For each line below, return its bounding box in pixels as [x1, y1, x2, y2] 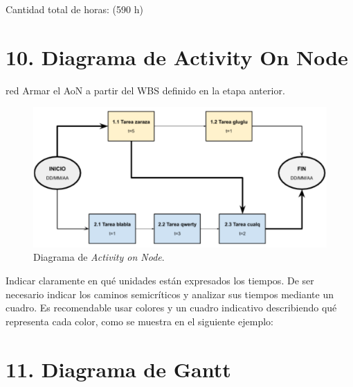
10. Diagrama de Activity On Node [6, 42, 348, 71]
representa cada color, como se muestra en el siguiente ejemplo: [6, 313, 273, 328]
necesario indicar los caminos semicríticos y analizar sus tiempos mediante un [6, 286, 334, 301]
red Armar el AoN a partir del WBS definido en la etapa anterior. [6, 83, 285, 97]
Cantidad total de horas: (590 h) [6, 2, 143, 16]
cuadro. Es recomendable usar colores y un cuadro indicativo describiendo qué [6, 300, 337, 315]
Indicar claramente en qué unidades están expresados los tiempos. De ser [6, 273, 314, 287]
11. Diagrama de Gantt [6, 354, 231, 383]
